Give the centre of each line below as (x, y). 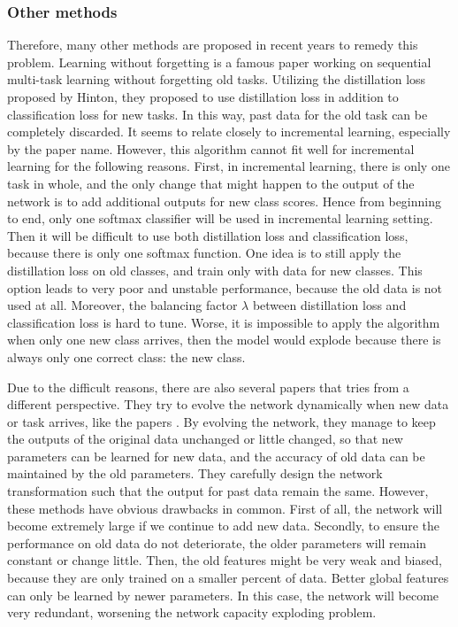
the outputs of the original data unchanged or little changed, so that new (205, 439)
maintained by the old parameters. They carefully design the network (195, 473)
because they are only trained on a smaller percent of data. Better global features (228, 578)
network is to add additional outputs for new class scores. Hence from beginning (225, 201)
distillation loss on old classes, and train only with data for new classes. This (215, 270)
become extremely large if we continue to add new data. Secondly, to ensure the (223, 526)
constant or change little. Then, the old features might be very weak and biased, (225, 560)
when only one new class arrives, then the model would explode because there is (224, 340)
